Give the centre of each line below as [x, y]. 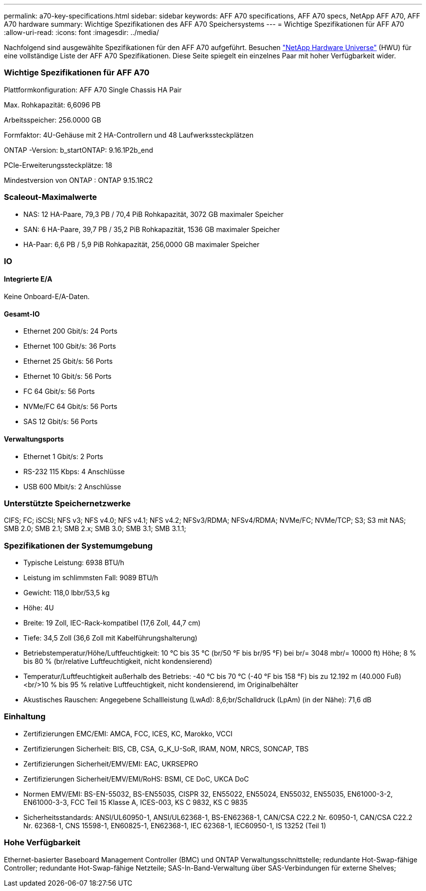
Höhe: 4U [39, 608]
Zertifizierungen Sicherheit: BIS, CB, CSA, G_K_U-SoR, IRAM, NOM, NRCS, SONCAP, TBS [166, 748]
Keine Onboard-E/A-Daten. [47, 297]
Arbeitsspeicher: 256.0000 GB [53, 120]
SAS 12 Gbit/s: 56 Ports [61, 422]
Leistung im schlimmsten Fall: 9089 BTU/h [91, 578]
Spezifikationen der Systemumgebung [78, 545]
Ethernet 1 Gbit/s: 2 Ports [63, 456]
